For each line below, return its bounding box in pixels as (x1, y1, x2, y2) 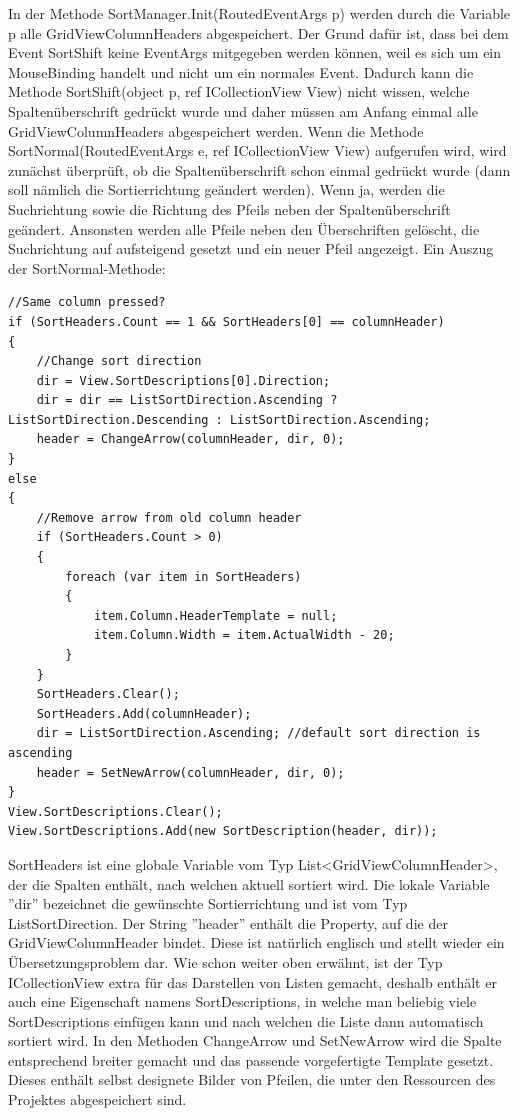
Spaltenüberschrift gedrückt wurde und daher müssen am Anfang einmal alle (8, 100, 478, 121)
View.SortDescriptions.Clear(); (8, 804, 223, 819)
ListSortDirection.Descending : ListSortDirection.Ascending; (8, 412, 431, 427)
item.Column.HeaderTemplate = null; (93, 608, 338, 623)
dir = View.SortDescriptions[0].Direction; (36, 373, 331, 388)
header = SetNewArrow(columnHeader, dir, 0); (36, 765, 345, 780)
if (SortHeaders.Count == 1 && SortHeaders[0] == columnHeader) (8, 314, 445, 329)
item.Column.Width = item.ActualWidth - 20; (93, 628, 395, 643)
